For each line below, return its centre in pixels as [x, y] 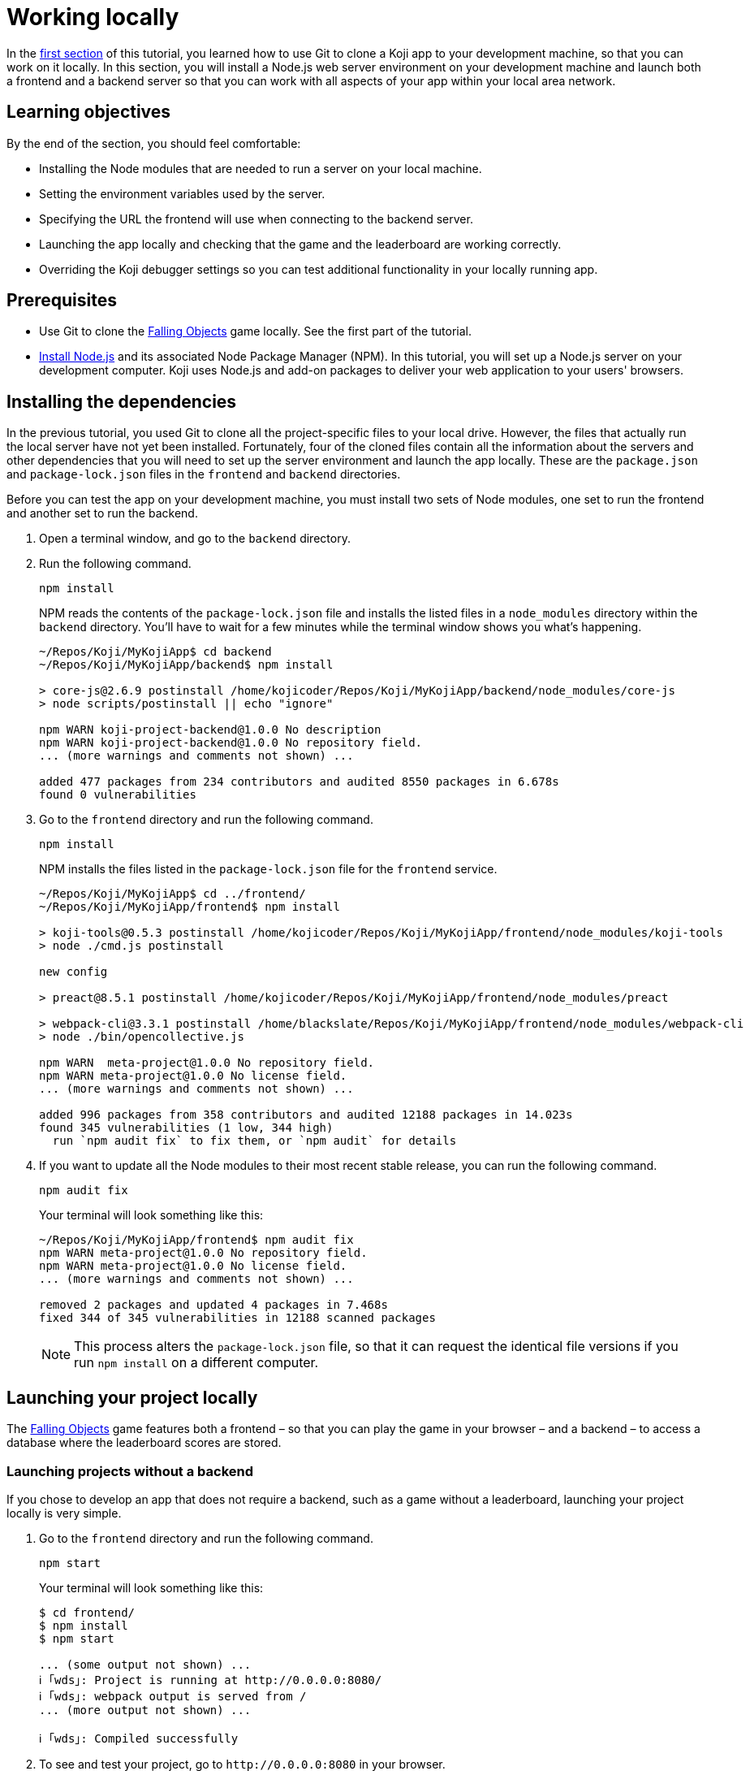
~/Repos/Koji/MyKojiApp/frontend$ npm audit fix [196, 1240]
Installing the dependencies [122, 401]
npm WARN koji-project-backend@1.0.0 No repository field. [231, 743]
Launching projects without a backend [130, 1471]
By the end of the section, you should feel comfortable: [154, 143]
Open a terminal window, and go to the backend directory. [195, 539]
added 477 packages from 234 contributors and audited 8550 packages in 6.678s [299, 782]
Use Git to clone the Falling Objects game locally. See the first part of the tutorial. [255, 331]
